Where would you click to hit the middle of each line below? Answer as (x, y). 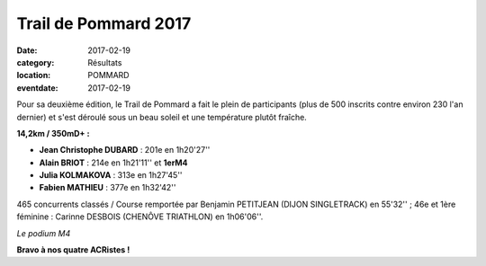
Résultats (105, 62)
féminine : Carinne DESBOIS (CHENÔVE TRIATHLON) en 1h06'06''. (140, 217)
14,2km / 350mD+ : (53, 133)
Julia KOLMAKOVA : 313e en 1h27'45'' (111, 175)
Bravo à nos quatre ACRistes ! (73, 250)
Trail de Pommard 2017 (104, 23)
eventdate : (37, 88)
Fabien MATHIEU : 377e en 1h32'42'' (108, 188)
